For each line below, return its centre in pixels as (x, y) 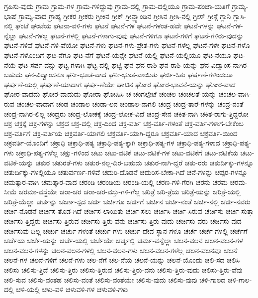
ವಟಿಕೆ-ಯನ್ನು (19, 162)
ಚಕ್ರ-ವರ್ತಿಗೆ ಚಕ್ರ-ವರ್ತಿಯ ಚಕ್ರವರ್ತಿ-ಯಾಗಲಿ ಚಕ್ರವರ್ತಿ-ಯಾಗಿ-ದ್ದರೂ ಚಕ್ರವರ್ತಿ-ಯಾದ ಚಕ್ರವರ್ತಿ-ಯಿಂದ (121, 133)
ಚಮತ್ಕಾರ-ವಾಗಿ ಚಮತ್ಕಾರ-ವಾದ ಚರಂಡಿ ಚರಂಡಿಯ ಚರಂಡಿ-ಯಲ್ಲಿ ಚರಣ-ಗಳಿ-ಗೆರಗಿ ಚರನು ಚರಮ (116, 182)
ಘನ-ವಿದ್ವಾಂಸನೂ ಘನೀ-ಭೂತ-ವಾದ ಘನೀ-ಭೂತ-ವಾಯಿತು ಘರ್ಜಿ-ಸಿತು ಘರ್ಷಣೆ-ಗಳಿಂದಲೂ (129, 74)
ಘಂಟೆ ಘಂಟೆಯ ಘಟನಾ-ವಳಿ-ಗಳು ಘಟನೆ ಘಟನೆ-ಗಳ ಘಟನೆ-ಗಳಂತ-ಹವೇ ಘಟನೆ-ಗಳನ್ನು (115, 26)
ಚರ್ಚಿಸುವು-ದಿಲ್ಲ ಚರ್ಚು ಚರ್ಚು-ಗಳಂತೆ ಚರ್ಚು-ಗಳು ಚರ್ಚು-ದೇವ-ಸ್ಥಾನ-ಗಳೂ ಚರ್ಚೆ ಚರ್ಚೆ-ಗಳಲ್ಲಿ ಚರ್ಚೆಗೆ (126, 230)
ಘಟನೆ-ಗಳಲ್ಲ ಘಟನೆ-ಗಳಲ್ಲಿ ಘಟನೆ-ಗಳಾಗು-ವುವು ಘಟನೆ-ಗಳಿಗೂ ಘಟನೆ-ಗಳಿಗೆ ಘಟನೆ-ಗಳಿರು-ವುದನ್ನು (131, 35)
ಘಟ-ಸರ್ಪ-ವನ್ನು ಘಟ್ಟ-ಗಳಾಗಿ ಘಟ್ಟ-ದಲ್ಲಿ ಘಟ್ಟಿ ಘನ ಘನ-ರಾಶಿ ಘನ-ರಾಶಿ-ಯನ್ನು (108, 65)
